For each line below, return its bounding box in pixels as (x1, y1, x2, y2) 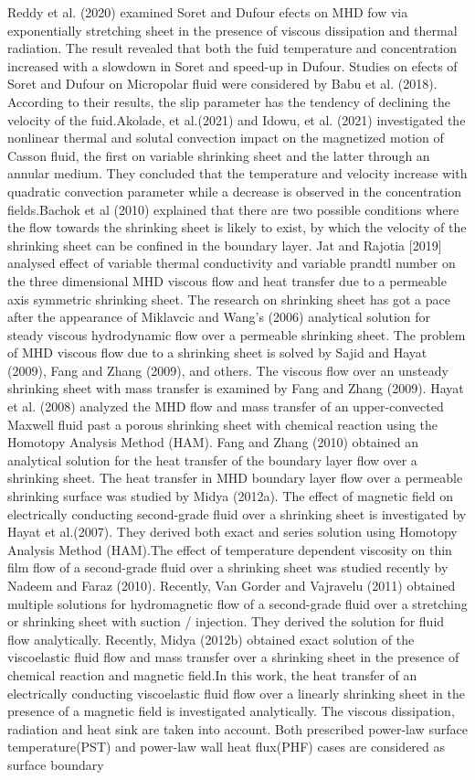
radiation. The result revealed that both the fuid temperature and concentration (7, 38, 457, 58)
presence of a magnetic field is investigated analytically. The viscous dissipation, (7, 701, 455, 721)
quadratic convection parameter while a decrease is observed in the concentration (7, 181, 462, 200)
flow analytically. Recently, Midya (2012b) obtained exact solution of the (7, 629, 415, 648)
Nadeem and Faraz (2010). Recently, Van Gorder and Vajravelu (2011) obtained (7, 576, 456, 594)
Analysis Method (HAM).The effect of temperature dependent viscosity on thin (7, 540, 452, 559)
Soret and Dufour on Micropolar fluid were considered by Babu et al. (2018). (7, 74, 438, 93)
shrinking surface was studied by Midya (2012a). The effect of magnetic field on (7, 486, 454, 506)
